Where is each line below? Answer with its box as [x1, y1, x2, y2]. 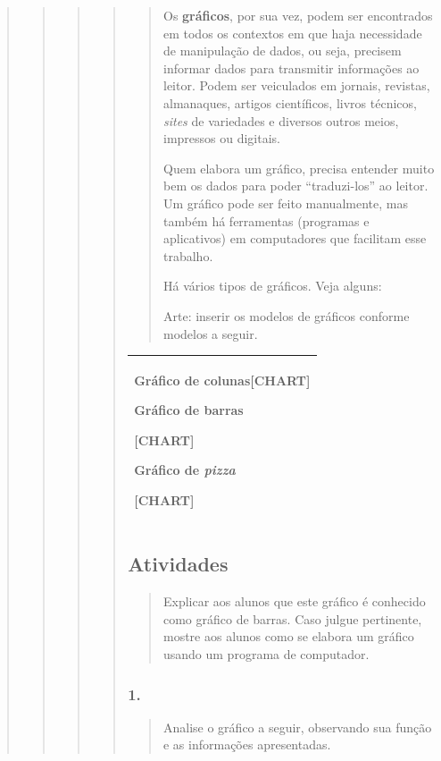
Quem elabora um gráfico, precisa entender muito [162, 158, 435, 177]
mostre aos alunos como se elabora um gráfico [162, 627, 414, 646]
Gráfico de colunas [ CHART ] [134, 370, 311, 389]
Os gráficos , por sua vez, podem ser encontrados [162, 6, 433, 24]
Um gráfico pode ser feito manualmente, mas [162, 193, 408, 212]
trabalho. [162, 246, 213, 265]
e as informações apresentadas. [162, 735, 331, 754]
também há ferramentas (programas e [162, 211, 370, 230]
